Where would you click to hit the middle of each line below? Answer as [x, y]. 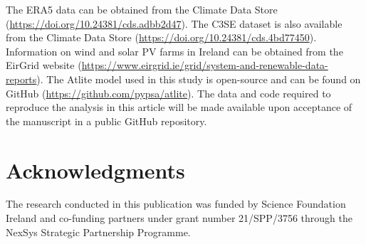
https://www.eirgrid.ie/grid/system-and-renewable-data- [205, 65]
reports [21, 79]
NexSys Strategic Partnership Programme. [98, 232]
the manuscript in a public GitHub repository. [106, 121]
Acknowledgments [95, 170]
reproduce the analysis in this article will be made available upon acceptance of [179, 107]
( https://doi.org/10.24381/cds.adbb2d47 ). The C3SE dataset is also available [174, 23]
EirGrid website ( [44, 65]
